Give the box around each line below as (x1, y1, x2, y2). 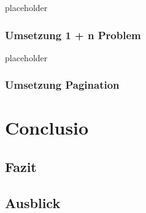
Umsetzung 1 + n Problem (5, 27, 141, 42)
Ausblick (5, 193, 61, 212)
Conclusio (5, 115, 89, 140)
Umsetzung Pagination (5, 77, 120, 92)
